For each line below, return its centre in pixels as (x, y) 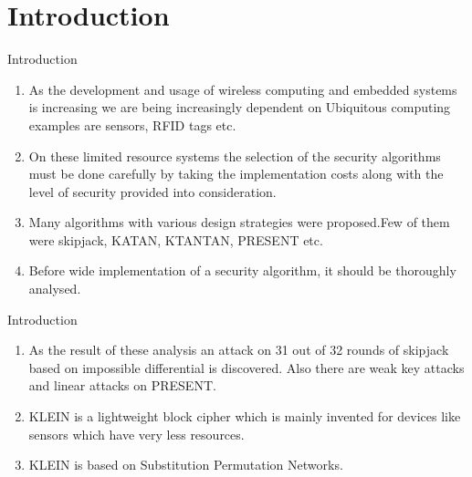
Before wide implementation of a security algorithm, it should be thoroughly (242, 270)
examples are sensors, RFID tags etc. (132, 124)
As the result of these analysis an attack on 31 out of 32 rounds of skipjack (239, 350)
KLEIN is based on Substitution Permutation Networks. (186, 465)
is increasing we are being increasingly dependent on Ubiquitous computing (240, 107)
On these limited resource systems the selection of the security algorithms (235, 156)
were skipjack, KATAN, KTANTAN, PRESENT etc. (176, 239)
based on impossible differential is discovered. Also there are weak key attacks (246, 367)
